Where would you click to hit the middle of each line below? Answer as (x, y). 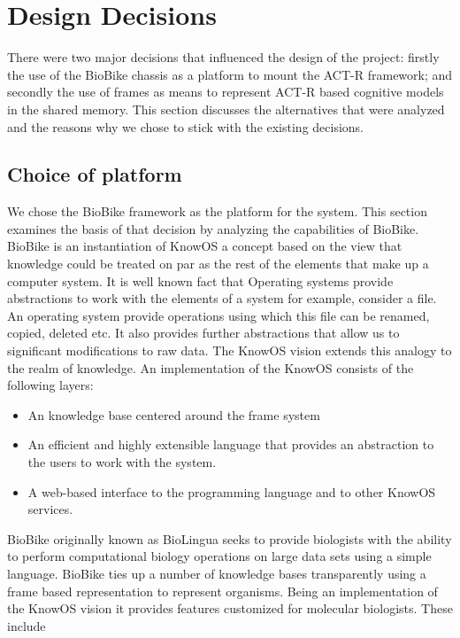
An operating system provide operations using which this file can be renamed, (218, 315)
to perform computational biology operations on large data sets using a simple (219, 556)
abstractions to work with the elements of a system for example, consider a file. (222, 298)
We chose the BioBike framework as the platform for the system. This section (217, 211)
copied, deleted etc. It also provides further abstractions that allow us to (203, 333)
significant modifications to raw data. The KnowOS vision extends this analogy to (230, 350)
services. (50, 509)
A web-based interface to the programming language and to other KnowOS (232, 491)
